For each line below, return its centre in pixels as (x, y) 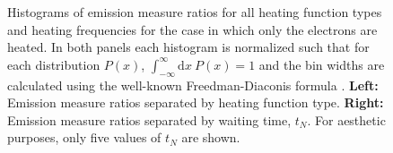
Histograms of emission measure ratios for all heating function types (195, 12)
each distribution (54, 64)
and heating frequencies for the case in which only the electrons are (192, 29)
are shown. (211, 137)
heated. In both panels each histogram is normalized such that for (188, 47)
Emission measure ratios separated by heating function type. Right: (196, 102)
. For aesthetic (346, 119)
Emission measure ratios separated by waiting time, (149, 119)
